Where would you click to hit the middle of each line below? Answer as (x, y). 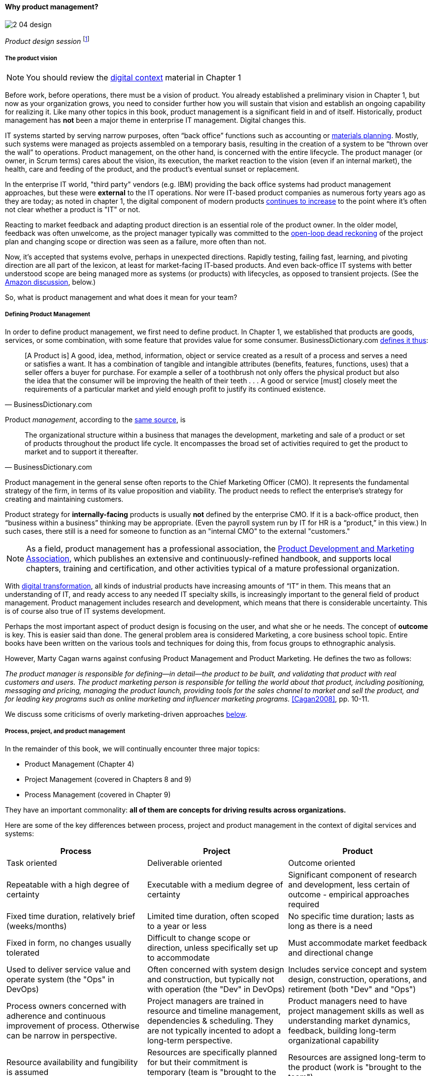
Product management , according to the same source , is (95, 419)
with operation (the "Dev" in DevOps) (216, 989)
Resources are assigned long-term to (357, 1057)
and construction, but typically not (211, 979)
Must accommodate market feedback (357, 943)
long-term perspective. (190, 1040)
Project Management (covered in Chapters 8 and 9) (108, 779)
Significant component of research (352, 874)
